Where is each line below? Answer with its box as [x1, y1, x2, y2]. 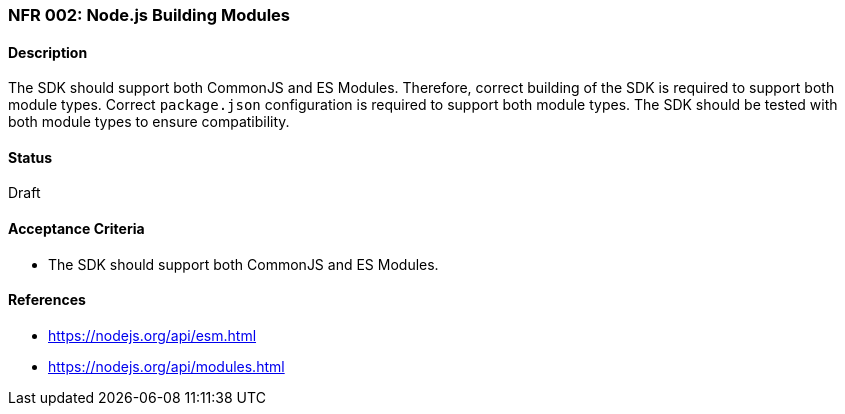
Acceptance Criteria [8, 220, 145, 238]
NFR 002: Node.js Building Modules [8, 5, 291, 25]
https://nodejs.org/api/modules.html [48, 357, 285, 375]
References [8, 291, 86, 309]
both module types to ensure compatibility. [8, 113, 290, 131]
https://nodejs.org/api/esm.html [48, 326, 257, 344]
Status [8, 148, 53, 166]
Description [8, 43, 88, 61]
